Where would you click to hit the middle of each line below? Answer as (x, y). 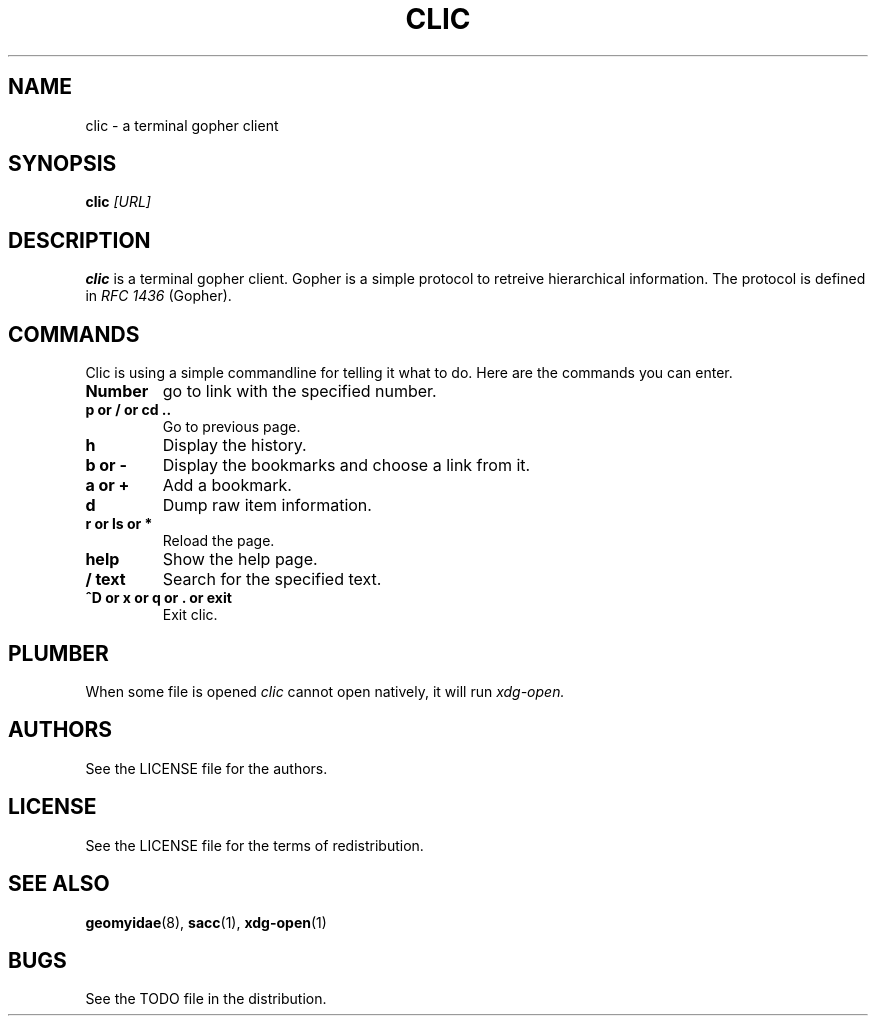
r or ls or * (119, 524)
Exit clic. (190, 615)
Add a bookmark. (227, 485)
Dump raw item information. (267, 505)
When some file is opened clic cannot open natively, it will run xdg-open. (325, 691)
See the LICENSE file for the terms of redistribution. (254, 845)
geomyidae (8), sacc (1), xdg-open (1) (206, 922)
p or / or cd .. (128, 410)
